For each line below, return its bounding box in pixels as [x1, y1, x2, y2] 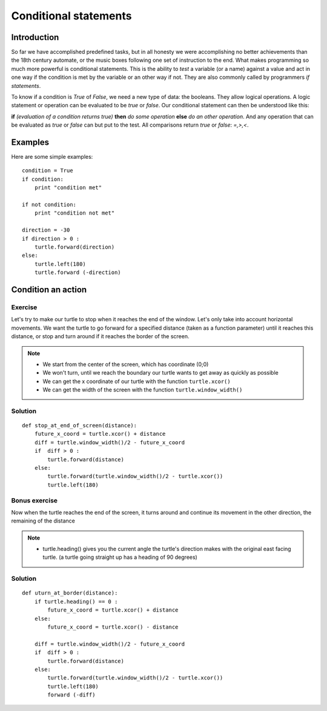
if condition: [22, 176, 64, 182]
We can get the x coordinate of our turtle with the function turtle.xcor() [42, 378, 231, 385]
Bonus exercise [11, 496, 58, 504]
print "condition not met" [34, 210, 115, 216]
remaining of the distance [11, 517, 75, 524]
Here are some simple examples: [11, 153, 93, 161]
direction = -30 [22, 227, 70, 233]
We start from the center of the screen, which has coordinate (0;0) [42, 361, 209, 368]
